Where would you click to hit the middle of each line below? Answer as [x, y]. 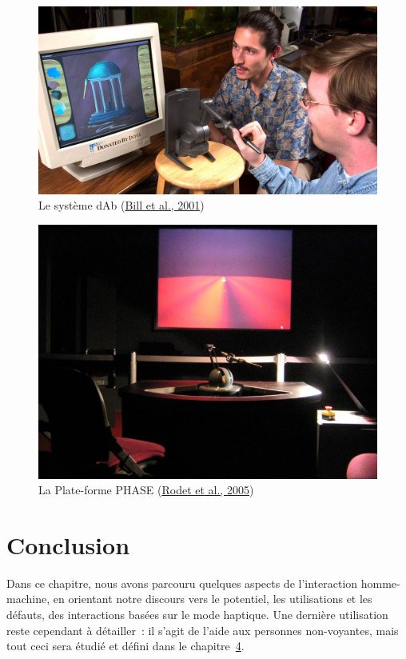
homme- [380, 583]
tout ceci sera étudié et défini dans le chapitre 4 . [125, 646]
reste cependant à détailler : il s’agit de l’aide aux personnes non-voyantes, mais [203, 630]
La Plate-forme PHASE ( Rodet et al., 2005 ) [146, 490]
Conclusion [68, 544]
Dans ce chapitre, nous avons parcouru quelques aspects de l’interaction [182, 583]
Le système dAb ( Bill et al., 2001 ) [121, 205]
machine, [28, 599]
